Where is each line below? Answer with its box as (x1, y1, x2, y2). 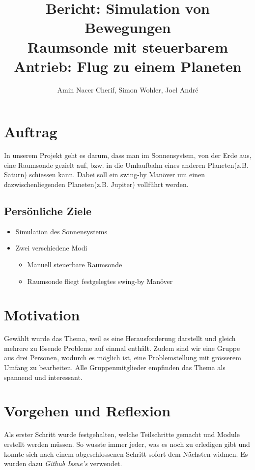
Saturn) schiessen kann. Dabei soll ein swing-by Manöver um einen (4, 169, 205, 180)
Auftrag (4, 122, 57, 142)
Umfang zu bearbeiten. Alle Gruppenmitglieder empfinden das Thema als (4, 362, 226, 373)
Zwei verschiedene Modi (15, 243, 87, 253)
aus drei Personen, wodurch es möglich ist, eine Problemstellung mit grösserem (4, 352, 241, 363)
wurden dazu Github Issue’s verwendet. (4, 458, 122, 469)
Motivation (4, 305, 80, 325)
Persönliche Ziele (4, 203, 92, 218)
